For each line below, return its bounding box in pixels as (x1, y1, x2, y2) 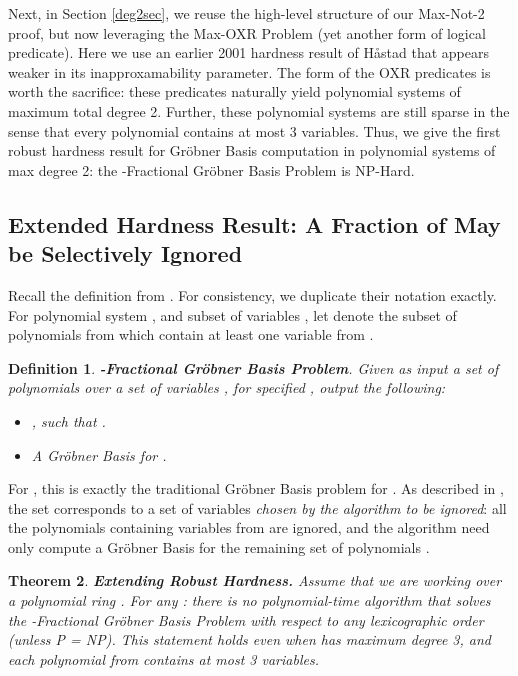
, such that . (31, 410, 106, 431)
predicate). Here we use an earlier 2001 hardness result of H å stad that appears (8, 42, 489, 63)
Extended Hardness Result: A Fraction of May (8, 208, 501, 239)
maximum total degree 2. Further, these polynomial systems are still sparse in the (8, 100, 510, 121)
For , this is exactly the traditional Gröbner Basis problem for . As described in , (8, 478, 504, 499)
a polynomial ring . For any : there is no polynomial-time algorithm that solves (8, 590, 491, 611)
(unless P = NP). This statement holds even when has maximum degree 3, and (8, 629, 491, 650)
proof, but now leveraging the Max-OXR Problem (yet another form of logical (8, 22, 486, 43)
